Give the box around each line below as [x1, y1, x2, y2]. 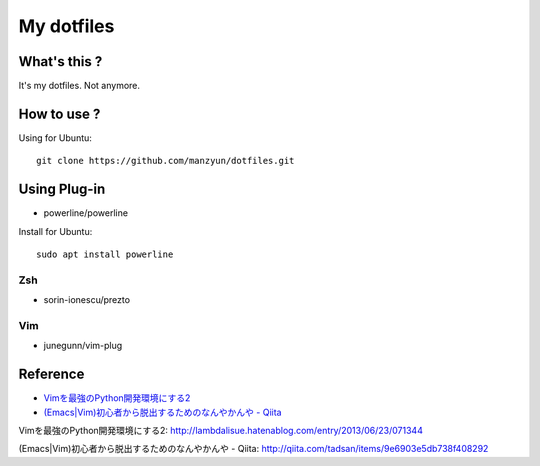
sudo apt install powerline [36, 249, 174, 260]
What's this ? [18, 53, 103, 70]
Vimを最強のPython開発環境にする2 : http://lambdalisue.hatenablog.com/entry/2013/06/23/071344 [18, 425, 424, 437]
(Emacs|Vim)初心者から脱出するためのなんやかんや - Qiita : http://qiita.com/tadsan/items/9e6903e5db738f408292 [18, 443, 489, 455]
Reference [18, 366, 85, 383]
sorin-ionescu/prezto [43, 294, 130, 306]
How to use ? [18, 105, 101, 122]
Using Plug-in [18, 181, 106, 198]
